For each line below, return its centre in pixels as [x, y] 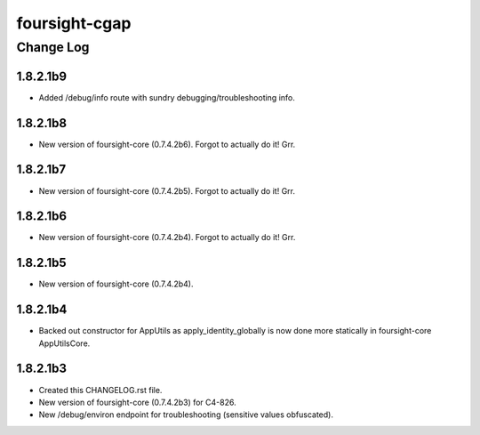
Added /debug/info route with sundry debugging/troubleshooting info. [167, 97]
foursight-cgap [74, 23]
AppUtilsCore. [64, 343]
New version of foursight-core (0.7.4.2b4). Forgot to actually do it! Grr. [167, 238]
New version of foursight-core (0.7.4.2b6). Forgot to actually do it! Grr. [167, 144]
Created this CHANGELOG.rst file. [100, 390]
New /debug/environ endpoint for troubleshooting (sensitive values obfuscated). [186, 415]
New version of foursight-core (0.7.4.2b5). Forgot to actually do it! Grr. [167, 190]
